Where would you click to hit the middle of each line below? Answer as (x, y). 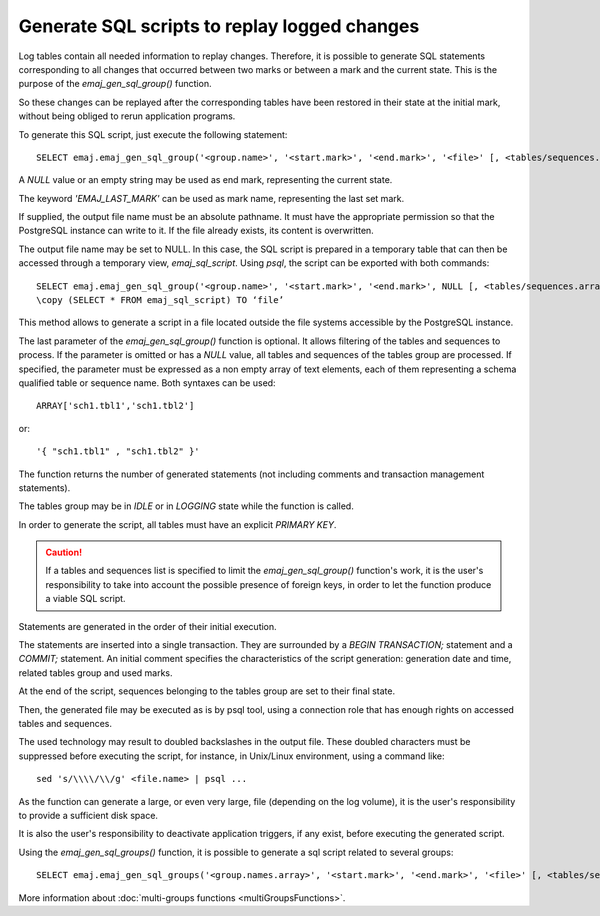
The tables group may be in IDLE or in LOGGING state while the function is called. (186, 506)
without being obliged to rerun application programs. (127, 116)
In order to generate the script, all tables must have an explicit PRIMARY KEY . (177, 524)
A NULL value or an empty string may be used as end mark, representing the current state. (205, 180)
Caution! (64, 552)
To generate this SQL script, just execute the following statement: (153, 134)
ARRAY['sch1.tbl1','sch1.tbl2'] (115, 406)
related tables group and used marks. (96, 672)
